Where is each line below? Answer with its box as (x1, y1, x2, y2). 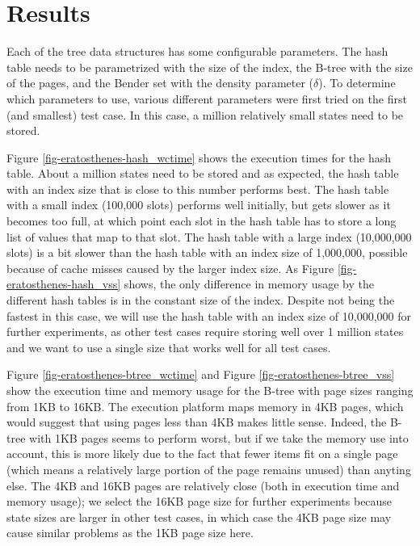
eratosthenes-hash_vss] (6, 275, 121, 292)
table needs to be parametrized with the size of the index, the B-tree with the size (6, 58, 413, 75)
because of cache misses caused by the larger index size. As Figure (6, 259, 334, 276)
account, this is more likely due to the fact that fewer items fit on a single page (6, 445, 398, 462)
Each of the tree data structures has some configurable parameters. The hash (6, 43, 388, 60)
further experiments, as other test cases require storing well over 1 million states (6, 323, 404, 340)
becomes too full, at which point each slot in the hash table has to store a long (6, 212, 397, 229)
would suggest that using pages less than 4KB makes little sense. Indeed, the (6, 414, 387, 430)
